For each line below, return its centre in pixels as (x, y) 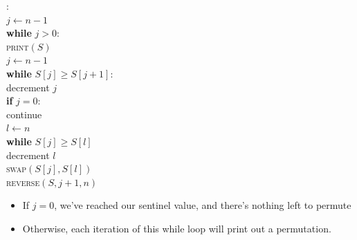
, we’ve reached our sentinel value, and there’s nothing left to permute (203, 205)
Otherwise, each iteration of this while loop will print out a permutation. (177, 228)
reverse (23, 182)
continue (24, 114)
